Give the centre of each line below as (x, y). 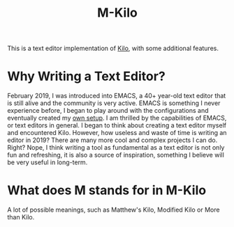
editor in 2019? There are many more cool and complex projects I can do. (112, 140)
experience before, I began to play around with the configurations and (108, 111)
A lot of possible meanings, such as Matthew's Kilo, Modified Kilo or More (114, 210)
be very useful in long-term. (47, 162)
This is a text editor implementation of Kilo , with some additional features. (113, 48)
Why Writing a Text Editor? (86, 76)
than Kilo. (21, 217)
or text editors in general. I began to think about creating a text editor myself (117, 125)
